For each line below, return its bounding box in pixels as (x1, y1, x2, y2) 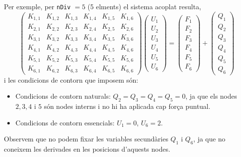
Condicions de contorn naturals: (15, 91, 111, 101)
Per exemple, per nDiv (4, 1, 71, 11)
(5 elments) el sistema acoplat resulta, (87, 1, 201, 11)
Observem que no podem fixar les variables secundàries (4, 134, 168, 144)
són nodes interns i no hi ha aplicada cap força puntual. (44, 101, 211, 111)
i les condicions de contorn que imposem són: (4, 74, 139, 85)
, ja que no (193, 134, 225, 144)
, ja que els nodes (185, 91, 237, 101)
